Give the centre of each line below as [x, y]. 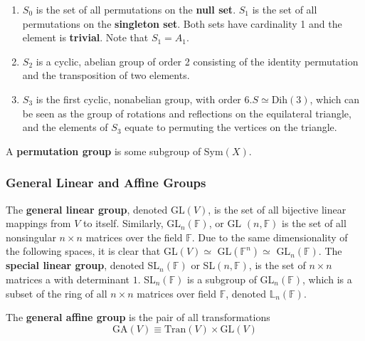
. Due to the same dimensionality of [270, 237]
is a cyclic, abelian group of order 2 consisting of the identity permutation [197, 61]
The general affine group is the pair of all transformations [138, 317]
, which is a [327, 279]
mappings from [38, 223]
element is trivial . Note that [85, 37]
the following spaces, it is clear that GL [92, 251]
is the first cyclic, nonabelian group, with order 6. [144, 99]
